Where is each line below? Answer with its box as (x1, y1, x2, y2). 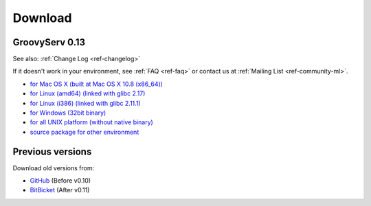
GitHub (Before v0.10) (30, 176, 91, 185)
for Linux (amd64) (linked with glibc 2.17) (30, 89, 146, 98)
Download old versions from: (12, 163, 95, 172)
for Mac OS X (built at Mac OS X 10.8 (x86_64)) (30, 80, 163, 88)
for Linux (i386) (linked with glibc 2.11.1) (30, 99, 141, 107)
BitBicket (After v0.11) (30, 186, 90, 194)
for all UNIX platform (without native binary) (30, 118, 154, 126)
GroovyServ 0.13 (12, 36, 86, 48)
